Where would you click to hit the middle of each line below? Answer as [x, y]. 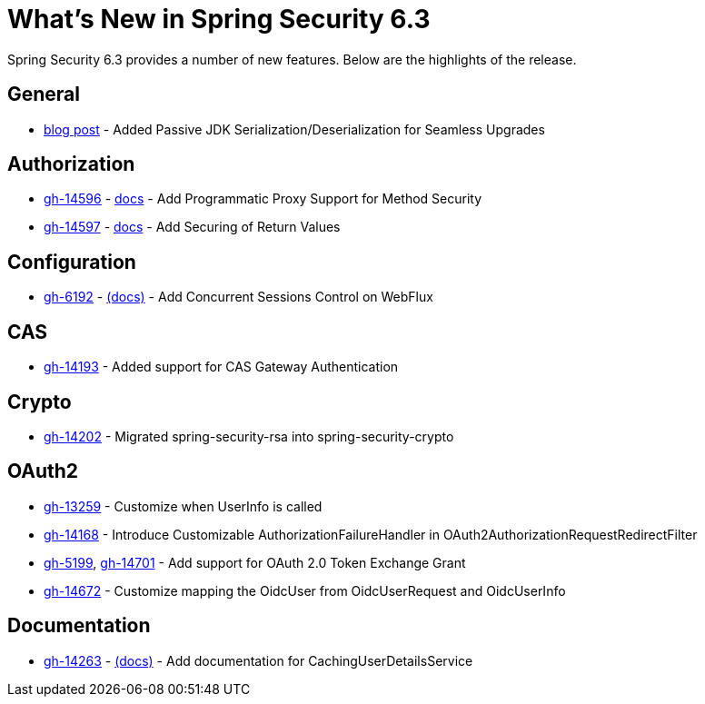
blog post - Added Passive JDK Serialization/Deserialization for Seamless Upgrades [294, 129]
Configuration [72, 262]
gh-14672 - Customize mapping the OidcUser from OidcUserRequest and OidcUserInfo [305, 590]
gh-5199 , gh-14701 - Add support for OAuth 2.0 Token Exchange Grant [255, 562]
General [44, 94]
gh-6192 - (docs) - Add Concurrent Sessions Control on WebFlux [238, 297]
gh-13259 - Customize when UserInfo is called [183, 506]
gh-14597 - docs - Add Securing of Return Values [192, 227]
